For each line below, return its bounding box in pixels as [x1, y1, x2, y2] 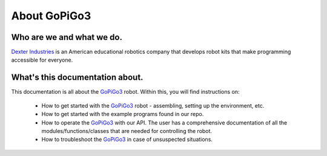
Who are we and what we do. [11, 32, 122, 42]
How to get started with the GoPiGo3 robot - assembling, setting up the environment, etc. [41, 102, 265, 109]
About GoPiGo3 [11, 9, 91, 22]
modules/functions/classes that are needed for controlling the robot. [41, 127, 212, 134]
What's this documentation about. [11, 73, 144, 83]
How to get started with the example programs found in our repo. [41, 111, 204, 118]
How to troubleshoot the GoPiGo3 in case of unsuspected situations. [41, 136, 213, 143]
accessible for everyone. [11, 56, 73, 63]
